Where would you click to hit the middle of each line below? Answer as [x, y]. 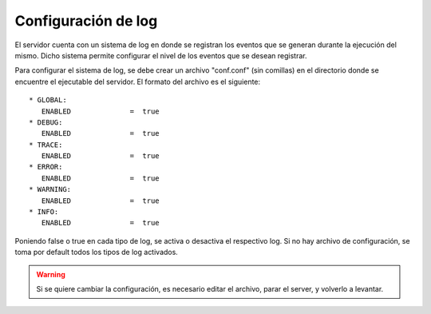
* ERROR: [46, 167]
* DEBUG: [46, 122]
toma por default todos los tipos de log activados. [97, 252]
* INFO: [44, 212]
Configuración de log [86, 21]
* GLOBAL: [48, 100]
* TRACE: [46, 145]
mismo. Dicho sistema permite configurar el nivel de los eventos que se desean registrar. [161, 55]
